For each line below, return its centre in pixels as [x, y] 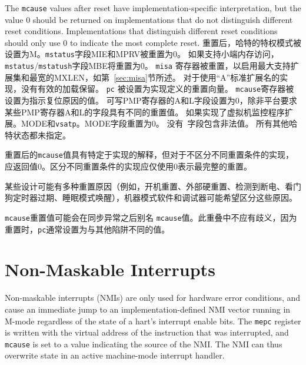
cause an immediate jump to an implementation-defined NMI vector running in [148, 309]
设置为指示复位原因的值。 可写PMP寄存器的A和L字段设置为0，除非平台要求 [151, 100]
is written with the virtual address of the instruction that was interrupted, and [147, 332]
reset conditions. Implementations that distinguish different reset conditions [141, 31]
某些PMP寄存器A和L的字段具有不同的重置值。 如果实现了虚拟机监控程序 [145, 112]
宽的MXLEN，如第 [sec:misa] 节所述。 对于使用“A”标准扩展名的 [159, 77]
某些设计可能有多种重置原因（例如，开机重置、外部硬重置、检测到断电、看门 [153, 186]
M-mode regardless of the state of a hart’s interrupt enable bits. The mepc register [153, 321]
